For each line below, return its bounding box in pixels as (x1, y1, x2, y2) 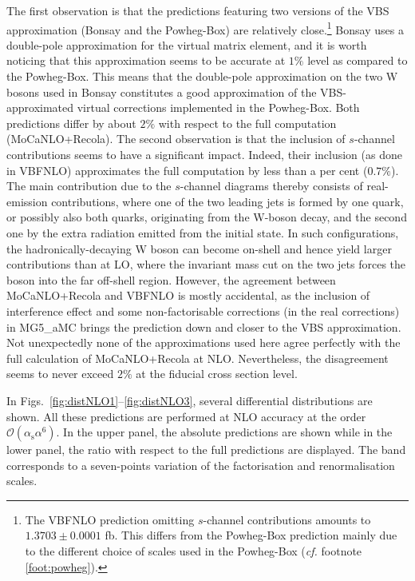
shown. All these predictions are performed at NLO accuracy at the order (6, 408, 366, 424)
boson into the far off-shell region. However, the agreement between (6, 271, 336, 288)
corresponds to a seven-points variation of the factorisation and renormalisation (6, 456, 395, 473)
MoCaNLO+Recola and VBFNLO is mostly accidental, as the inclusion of (6, 287, 370, 304)
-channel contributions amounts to (203, 511, 371, 527)
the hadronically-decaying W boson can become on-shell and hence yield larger (6, 240, 392, 257)
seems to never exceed (6, 365, 114, 382)
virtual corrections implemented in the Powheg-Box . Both (77, 99, 360, 116)
